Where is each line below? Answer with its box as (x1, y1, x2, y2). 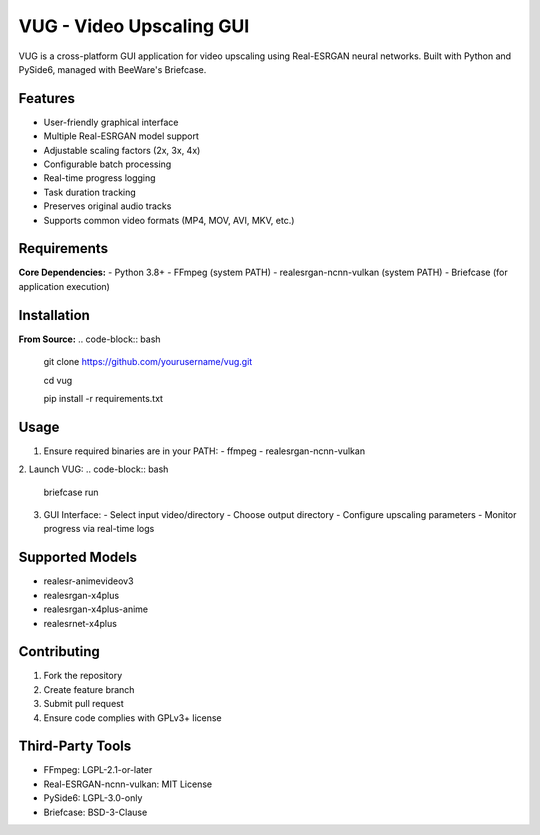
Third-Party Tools (18, 738, 132, 755)
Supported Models (18, 549, 137, 566)
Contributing (18, 643, 100, 660)
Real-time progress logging (43, 172, 156, 184)
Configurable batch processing (43, 158, 172, 170)
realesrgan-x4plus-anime (43, 603, 149, 615)
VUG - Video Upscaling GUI (18, 15, 250, 37)
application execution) (18, 280, 110, 292)
